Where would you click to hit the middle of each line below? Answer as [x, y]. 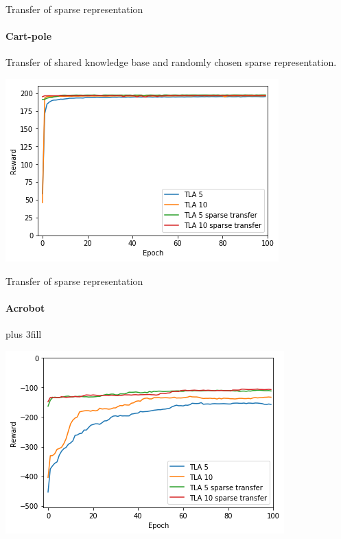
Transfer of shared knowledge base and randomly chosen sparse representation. [171, 62]
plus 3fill [24, 333]
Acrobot [25, 307]
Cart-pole [29, 36]
